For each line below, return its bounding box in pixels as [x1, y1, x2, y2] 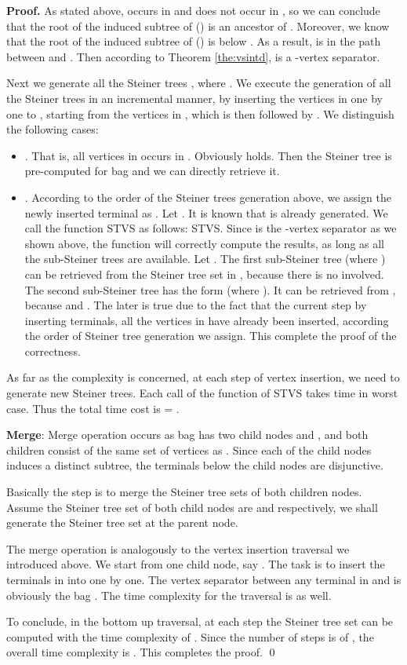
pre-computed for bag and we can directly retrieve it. [24, 163, 280, 179]
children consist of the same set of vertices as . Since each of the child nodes [6, 441, 372, 458]
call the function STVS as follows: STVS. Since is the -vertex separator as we [24, 220, 397, 236]
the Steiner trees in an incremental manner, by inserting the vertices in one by [6, 90, 383, 106]
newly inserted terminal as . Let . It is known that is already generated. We [24, 204, 388, 221]
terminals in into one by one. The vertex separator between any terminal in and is [6, 572, 402, 587]
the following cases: [6, 121, 99, 137]
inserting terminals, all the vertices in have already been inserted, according [24, 312, 389, 328]
